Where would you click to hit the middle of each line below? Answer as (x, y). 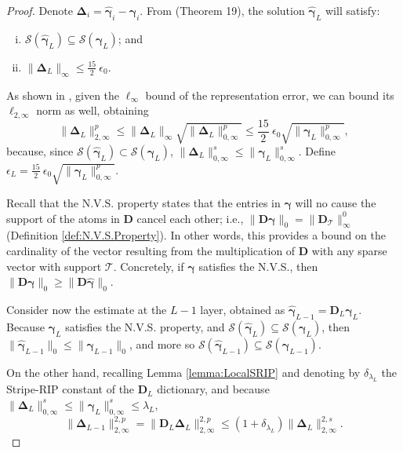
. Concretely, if (149, 266)
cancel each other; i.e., (190, 218)
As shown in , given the (63, 95)
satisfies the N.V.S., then (258, 266)
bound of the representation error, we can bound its (270, 95)
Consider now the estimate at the (87, 310)
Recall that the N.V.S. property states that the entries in (143, 203)
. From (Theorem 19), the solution (222, 10)
